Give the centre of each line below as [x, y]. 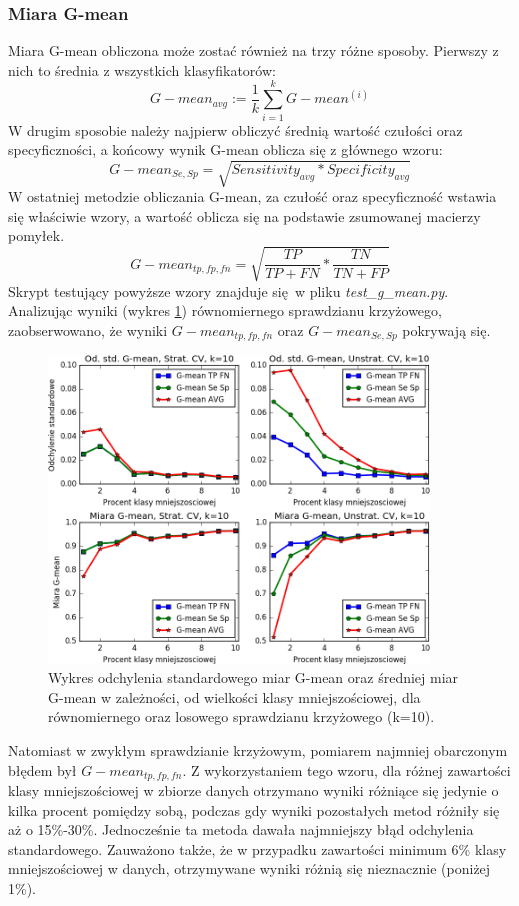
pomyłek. [36, 235]
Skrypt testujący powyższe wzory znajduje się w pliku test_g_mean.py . [228, 290]
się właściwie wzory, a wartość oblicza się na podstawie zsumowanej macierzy [244, 215]
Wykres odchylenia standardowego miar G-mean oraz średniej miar [253, 677]
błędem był [42, 769]
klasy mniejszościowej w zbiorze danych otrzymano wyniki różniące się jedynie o [253, 789]
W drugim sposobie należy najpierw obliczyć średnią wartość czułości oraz [235, 129]
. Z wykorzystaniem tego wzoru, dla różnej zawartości [346, 769]
